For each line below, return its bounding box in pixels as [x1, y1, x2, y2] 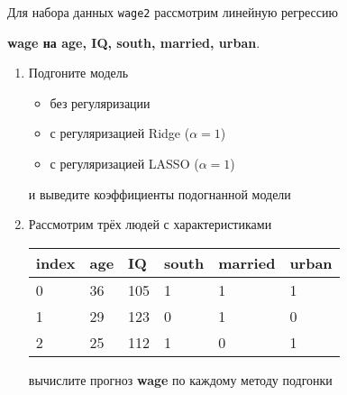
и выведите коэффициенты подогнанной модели [28, 184, 291, 203]
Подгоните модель [28, 63, 129, 82]
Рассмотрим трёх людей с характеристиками [28, 215, 272, 234]
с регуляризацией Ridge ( [50, 124, 190, 142]
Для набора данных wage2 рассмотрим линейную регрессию [7, 3, 338, 21]
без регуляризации [50, 93, 151, 112]
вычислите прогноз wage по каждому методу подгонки [28, 370, 333, 389]
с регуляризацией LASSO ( [50, 154, 199, 173]
